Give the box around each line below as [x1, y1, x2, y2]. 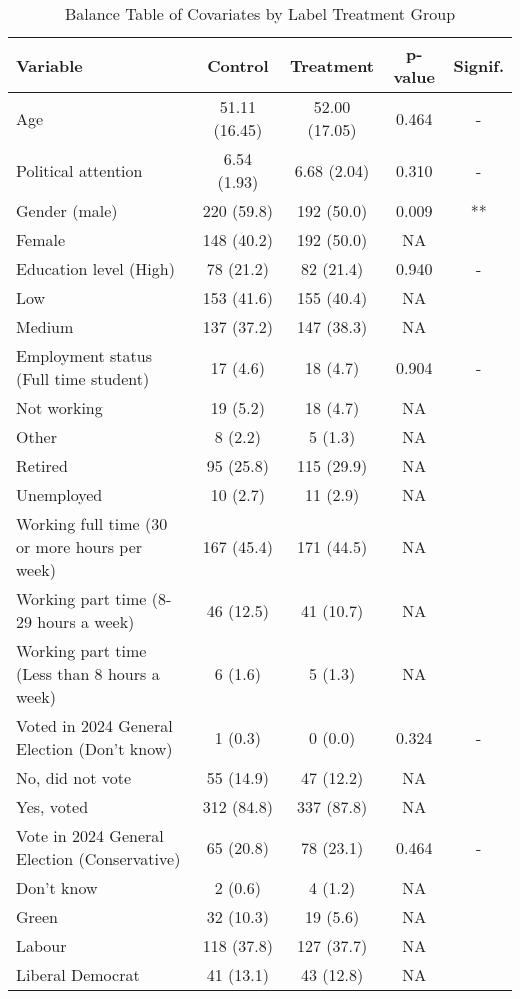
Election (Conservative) [16, 847, 181, 870]
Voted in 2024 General [16, 714, 173, 737]
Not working [16, 396, 103, 419]
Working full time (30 [16, 512, 168, 535]
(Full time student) [16, 367, 150, 390]
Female [16, 228, 66, 251]
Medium [16, 315, 74, 338]
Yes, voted [16, 795, 89, 818]
